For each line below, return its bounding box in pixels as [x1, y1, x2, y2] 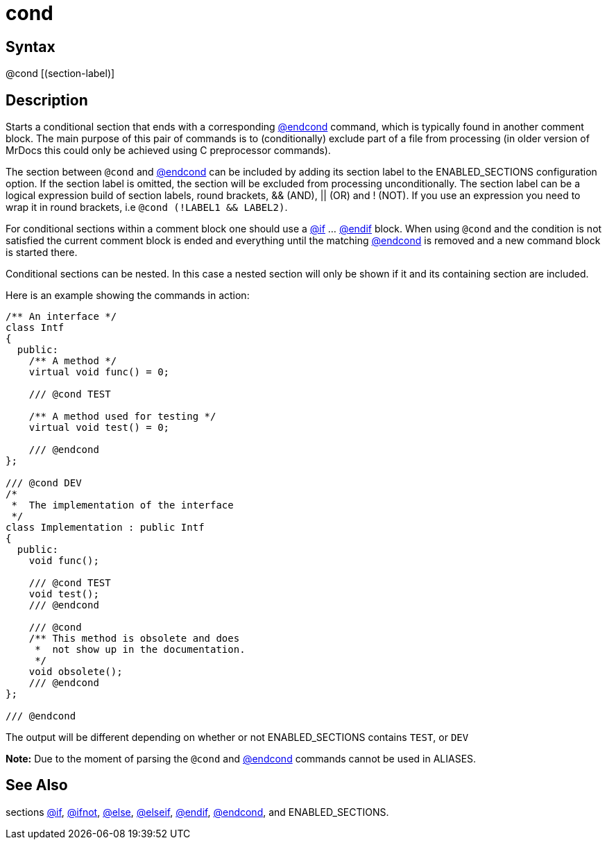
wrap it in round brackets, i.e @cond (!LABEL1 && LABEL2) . [6, 201, 288, 214]
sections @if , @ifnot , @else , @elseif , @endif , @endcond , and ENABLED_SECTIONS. [6, 805, 389, 818]
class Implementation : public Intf [6, 522, 205, 534]
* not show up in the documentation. [35, 644, 246, 656]
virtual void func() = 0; [28, 366, 170, 378]
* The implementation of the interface [11, 500, 234, 511]
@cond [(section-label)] [6, 67, 115, 80]
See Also [6, 776, 68, 794]
